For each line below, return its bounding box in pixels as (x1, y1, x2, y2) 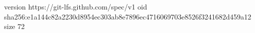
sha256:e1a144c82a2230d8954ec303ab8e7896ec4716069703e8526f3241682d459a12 (4, 11, 251, 21)
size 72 (4, 21, 25, 31)
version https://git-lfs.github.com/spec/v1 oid (4, 1, 147, 11)
